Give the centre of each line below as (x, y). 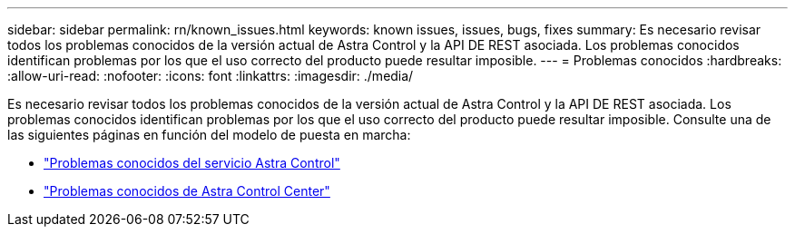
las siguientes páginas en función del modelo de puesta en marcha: (209, 135)
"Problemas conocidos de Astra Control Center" (187, 191)
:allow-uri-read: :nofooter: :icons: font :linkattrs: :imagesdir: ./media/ (211, 76)
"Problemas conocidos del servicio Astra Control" (192, 163)
